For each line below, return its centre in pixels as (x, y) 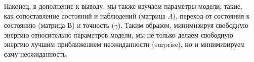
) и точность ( (93, 25)
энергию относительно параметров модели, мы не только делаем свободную (119, 34)
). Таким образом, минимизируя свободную (183, 25)
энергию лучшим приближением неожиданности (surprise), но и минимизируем (125, 44)
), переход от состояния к (212, 15)
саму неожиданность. (36, 53)
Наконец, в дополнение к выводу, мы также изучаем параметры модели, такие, (123, 6)
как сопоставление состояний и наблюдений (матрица (85, 15)
